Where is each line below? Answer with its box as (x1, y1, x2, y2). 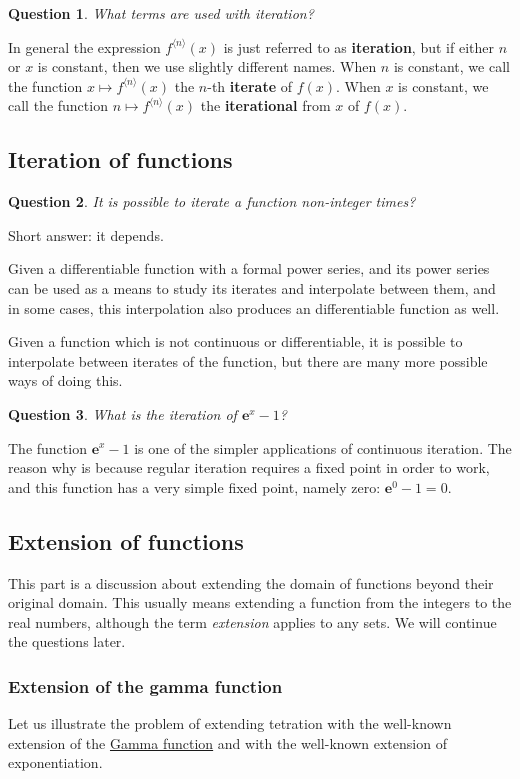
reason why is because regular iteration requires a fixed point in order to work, (8, 457, 490, 478)
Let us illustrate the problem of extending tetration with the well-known (8, 713, 452, 734)
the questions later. (8, 631, 126, 652)
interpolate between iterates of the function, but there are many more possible (8, 350, 488, 371)
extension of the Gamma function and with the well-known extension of (8, 732, 447, 753)
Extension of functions (8, 525, 244, 556)
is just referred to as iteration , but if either (223, 36, 494, 57)
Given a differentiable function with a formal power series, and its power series (8, 258, 490, 279)
